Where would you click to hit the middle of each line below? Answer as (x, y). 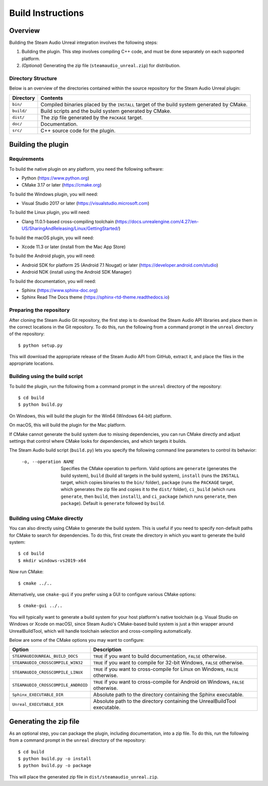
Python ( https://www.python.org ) (55, 178)
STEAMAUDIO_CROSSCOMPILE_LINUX (47, 672)
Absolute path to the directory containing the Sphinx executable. (168, 695)
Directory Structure (33, 78)
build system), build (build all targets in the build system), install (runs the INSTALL (150, 476)
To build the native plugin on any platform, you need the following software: (86, 169)
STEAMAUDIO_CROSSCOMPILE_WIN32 (47, 662)
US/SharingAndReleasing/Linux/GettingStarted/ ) (71, 228)
